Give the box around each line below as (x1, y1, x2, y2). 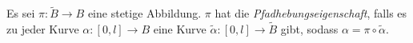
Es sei (6, 5, 35, 21)
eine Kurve (153, 21, 206, 37)
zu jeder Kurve (6, 21, 79, 37)
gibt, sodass (280, 21, 339, 37)
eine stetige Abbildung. (87, 5, 202, 21)
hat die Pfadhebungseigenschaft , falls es (215, 5, 407, 21)
